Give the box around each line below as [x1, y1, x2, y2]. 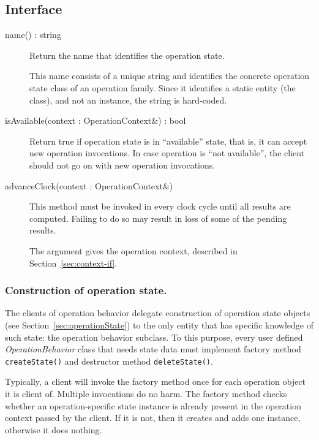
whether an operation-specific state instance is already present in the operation [5, 399, 301, 412]
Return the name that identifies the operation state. [29, 48, 225, 61]
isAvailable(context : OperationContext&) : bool [5, 114, 186, 127]
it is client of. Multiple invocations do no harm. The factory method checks [5, 387, 287, 400]
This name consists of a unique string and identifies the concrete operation [29, 69, 310, 82]
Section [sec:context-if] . [29, 256, 118, 269]
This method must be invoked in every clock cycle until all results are [29, 200, 291, 213]
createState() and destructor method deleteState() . [5, 354, 213, 367]
